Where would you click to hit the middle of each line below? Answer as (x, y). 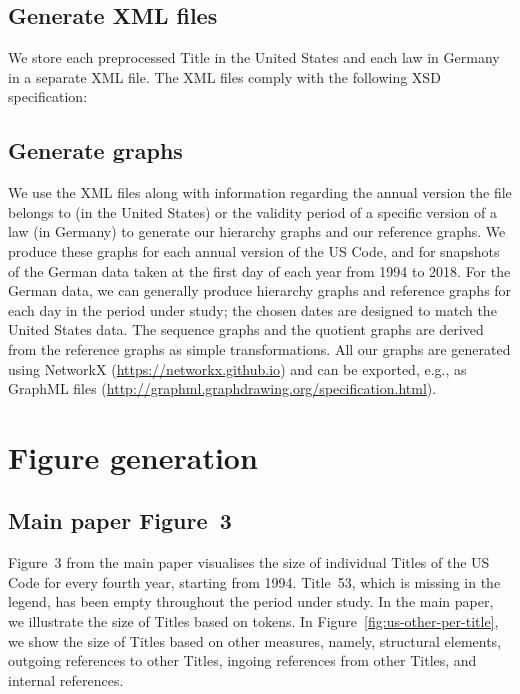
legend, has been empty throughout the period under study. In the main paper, (251, 601)
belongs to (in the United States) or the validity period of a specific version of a (252, 211)
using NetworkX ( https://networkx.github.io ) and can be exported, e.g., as (237, 368)
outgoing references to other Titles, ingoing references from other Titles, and (242, 660)
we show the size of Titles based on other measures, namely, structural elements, (255, 640)
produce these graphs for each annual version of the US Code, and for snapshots (254, 250)
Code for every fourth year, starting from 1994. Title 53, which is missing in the (254, 581)
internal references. (66, 679)
